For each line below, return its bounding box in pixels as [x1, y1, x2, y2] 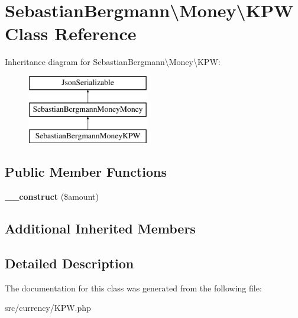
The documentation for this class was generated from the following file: [5, 281, 262, 294]
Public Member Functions [5, 163, 167, 181]
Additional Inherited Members [5, 219, 196, 238]
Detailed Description [5, 254, 134, 272]
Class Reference [5, 21, 137, 46]
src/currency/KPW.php [5, 301, 91, 314]
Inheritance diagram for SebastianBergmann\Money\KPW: [5, 56, 221, 68]
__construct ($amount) [5, 190, 99, 203]
